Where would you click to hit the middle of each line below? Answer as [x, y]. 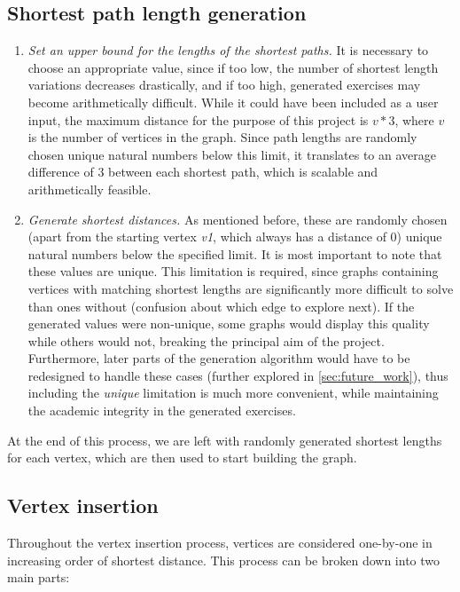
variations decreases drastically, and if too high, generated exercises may [224, 85]
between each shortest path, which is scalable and [243, 172]
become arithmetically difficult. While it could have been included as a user [233, 102]
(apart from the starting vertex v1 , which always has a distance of [207, 237]
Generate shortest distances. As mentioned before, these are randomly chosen [238, 219]
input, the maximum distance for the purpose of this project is [198, 119]
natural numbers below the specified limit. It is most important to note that [235, 253]
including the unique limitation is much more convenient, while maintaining [233, 393]
